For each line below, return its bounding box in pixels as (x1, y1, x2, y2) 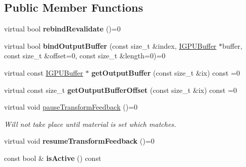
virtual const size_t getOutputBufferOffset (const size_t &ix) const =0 (4, 84, 237, 95)
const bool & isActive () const (4, 152, 101, 163)
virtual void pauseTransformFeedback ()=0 (4, 102, 138, 112)
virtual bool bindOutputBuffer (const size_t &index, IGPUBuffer (4, 40, 217, 51)
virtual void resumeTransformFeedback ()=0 (4, 136, 155, 146)
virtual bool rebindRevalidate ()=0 (4, 23, 121, 34)
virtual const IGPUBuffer (4, 67, 83, 78)
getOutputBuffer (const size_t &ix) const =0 (91, 67, 240, 78)
